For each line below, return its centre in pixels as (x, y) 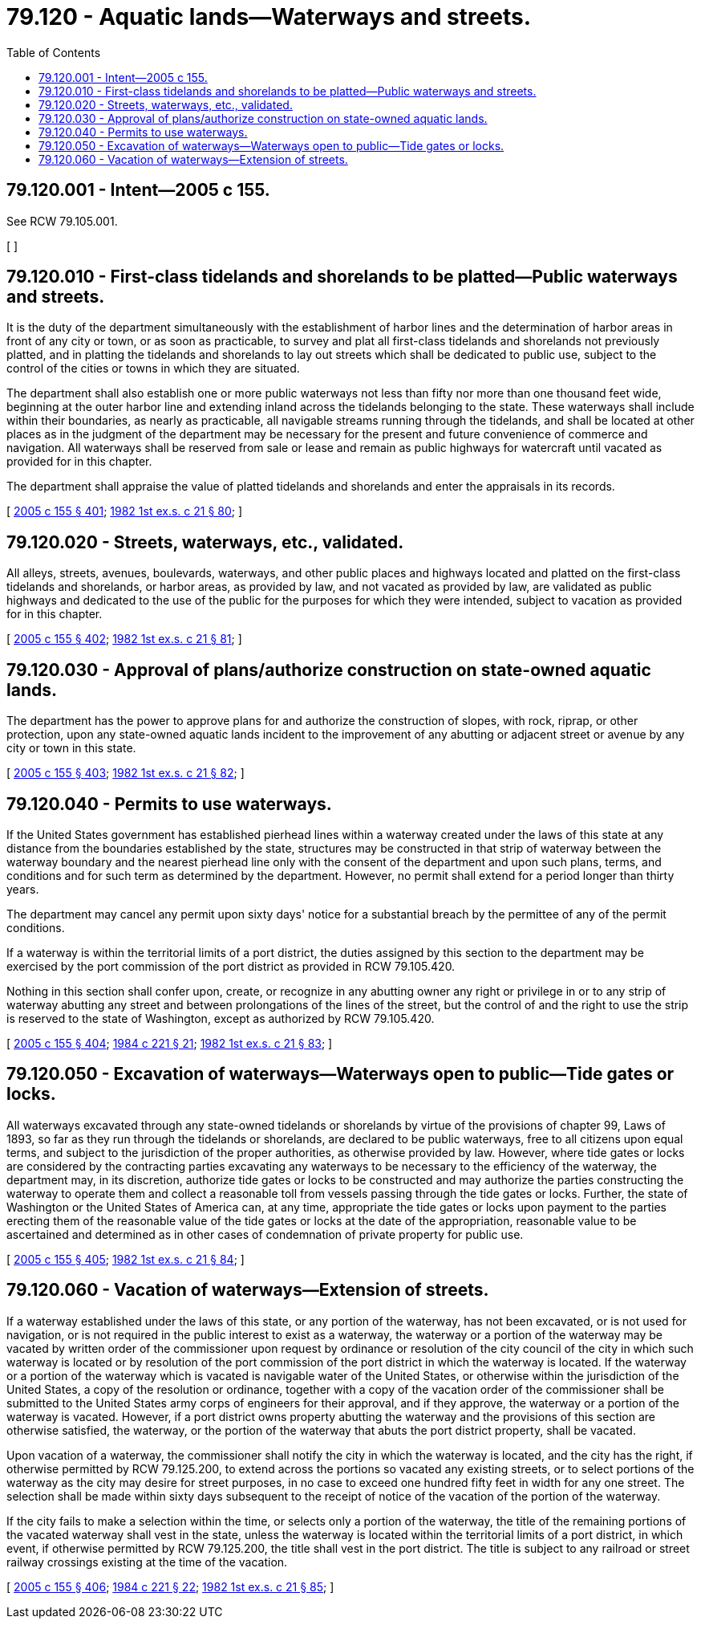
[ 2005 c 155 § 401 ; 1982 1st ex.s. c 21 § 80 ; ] (125, 511)
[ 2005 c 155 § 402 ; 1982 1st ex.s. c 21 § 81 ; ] (124, 639)
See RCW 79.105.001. (62, 221)
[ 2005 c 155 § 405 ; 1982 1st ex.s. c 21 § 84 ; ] (126, 1259)
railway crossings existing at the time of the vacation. (147, 1562)
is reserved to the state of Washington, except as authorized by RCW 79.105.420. (221, 1018)
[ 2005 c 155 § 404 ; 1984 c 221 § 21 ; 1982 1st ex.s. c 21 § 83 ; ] (170, 1043)
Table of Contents (54, 52)
